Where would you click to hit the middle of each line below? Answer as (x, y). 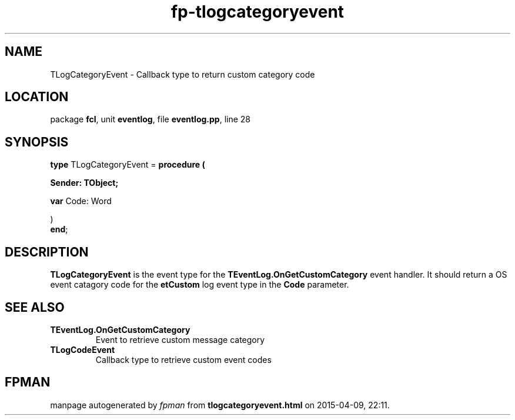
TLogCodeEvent (83, 349)
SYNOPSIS (37, 142)
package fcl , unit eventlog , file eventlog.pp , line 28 (150, 119)
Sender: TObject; (84, 183)
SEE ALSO (35, 307)
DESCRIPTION (47, 252)
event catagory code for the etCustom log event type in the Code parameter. (200, 285)
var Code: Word (81, 201)
